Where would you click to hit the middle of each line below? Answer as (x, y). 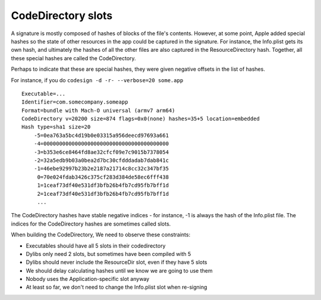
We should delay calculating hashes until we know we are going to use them (119, 270)
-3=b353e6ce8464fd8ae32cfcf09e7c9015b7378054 (101, 152)
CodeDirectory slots (62, 15)
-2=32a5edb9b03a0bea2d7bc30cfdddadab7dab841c (101, 160)
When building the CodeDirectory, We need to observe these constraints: (100, 235)
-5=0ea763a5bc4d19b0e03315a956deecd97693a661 (101, 135)
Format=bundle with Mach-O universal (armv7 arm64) (98, 110)
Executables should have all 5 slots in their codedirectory (96, 246)
